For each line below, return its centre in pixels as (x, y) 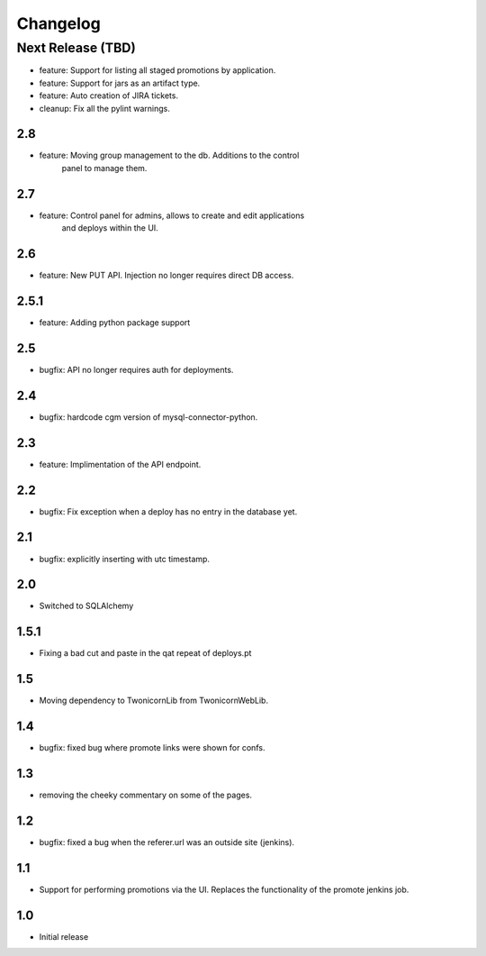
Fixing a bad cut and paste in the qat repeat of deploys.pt (145, 653)
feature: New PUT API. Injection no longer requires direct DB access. (166, 276)
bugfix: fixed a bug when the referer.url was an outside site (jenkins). (167, 842)
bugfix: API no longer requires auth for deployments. (136, 369)
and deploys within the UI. (110, 228)
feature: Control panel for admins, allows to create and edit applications (172, 215)
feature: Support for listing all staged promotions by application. (157, 70)
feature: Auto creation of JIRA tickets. (109, 96)
